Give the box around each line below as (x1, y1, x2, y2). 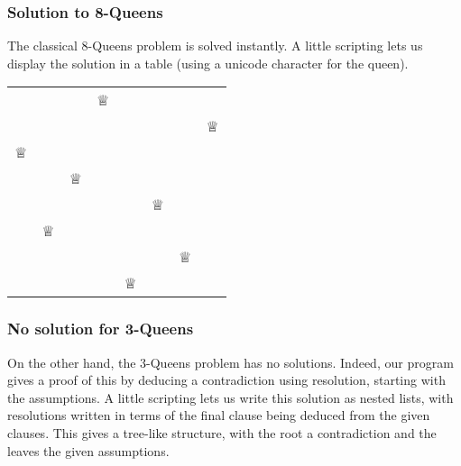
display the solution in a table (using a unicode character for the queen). (7, 53, 409, 72)
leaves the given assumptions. (7, 441, 170, 460)
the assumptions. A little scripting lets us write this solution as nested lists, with (7, 388, 454, 407)
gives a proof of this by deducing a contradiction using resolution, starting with (7, 370, 446, 389)
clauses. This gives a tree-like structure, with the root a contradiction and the (7, 424, 437, 442)
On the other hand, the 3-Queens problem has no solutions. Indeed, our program (7, 352, 454, 371)
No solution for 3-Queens (7, 317, 194, 340)
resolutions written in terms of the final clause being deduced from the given (7, 406, 430, 425)
